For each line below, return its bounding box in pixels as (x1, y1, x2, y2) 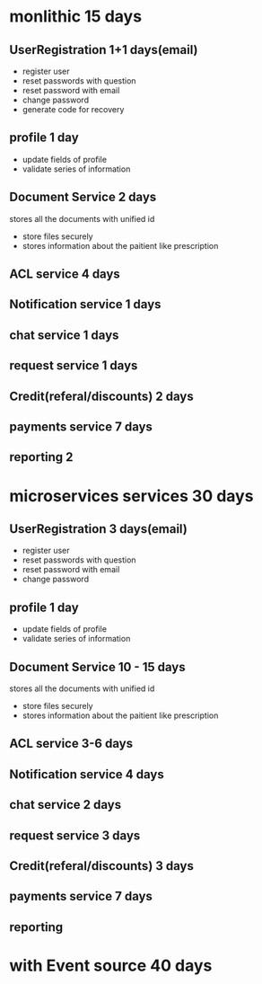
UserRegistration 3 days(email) (9, 521, 188, 536)
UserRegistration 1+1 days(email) (9, 42, 198, 58)
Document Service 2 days (9, 190, 157, 205)
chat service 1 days (9, 327, 119, 342)
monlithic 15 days (9, 6, 142, 27)
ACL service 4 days (9, 267, 121, 282)
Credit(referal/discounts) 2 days (9, 388, 195, 403)
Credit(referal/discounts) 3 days (9, 858, 195, 873)
